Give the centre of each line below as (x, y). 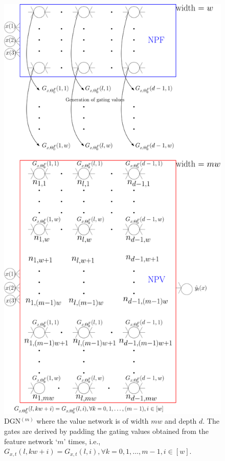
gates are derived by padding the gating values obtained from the (107, 431)
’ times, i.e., (82, 441)
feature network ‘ (31, 441)
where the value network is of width (93, 421)
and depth (181, 421)
